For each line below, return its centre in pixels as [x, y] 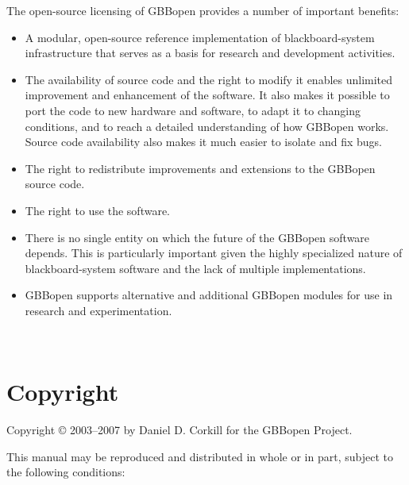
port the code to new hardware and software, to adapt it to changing [193, 110]
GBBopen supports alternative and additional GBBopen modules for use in [209, 295]
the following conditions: [66, 472]
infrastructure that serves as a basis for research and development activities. [210, 53]
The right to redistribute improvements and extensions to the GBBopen [200, 168]
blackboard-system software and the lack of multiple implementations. [195, 268]
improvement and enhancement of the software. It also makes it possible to [207, 95]
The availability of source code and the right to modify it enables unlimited [209, 79]
